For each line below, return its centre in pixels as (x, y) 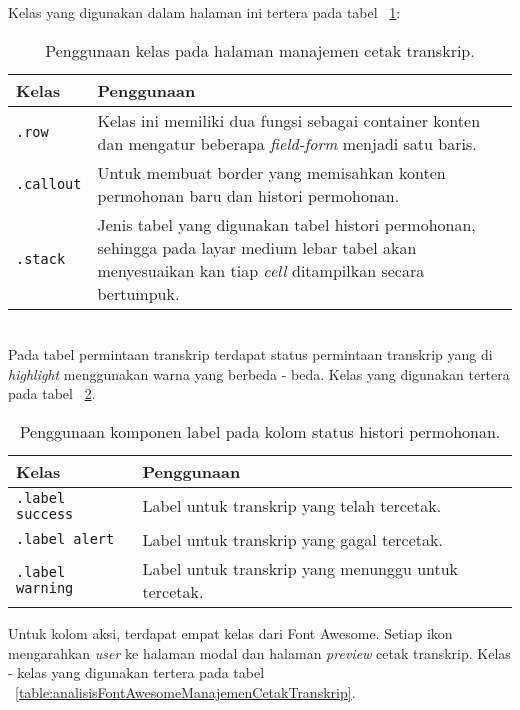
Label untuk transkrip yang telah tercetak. (292, 506)
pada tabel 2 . (52, 393)
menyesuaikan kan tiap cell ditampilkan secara (261, 270)
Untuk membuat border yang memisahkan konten (271, 172)
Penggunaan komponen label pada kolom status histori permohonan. (260, 431)
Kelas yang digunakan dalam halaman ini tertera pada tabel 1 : (204, 12)
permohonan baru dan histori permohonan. (248, 195)
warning (45, 587)
